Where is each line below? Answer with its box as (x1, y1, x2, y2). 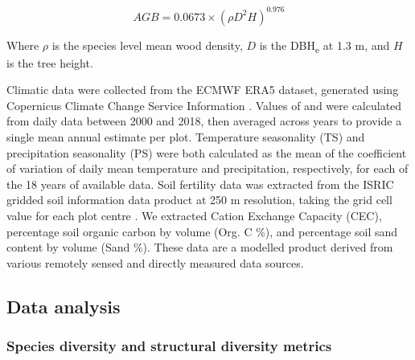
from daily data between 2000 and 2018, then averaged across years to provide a (6, 112, 402, 129)
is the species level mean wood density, (51, 36, 243, 53)
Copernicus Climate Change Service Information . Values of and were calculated (6, 96, 402, 113)
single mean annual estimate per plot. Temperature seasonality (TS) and (6, 129, 365, 145)
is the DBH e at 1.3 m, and (259, 36, 390, 55)
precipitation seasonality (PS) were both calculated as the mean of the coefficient (6, 144, 407, 161)
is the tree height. (6, 54, 93, 71)
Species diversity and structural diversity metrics (6, 336, 332, 356)
